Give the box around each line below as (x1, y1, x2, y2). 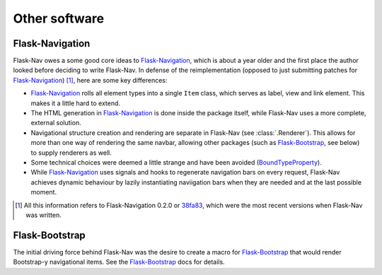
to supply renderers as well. (30, 148, 112, 157)
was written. (25, 211, 62, 219)
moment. (30, 188, 57, 197)
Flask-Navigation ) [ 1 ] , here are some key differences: (13, 76, 168, 84)
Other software (13, 11, 105, 26)
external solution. (30, 119, 81, 127)
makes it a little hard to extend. (30, 99, 120, 107)
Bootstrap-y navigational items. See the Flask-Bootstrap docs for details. (13, 258, 226, 267)
